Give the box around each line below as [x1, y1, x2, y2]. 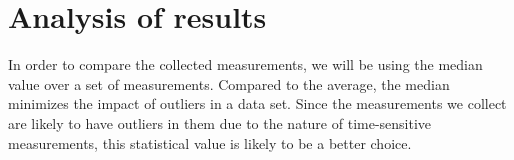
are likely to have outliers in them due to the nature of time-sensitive [8, 112, 432, 133]
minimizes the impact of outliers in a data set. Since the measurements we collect [8, 93, 507, 114]
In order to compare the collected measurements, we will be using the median [8, 54, 483, 75]
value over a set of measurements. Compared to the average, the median [8, 73, 450, 94]
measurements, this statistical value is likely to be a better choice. [8, 132, 412, 153]
